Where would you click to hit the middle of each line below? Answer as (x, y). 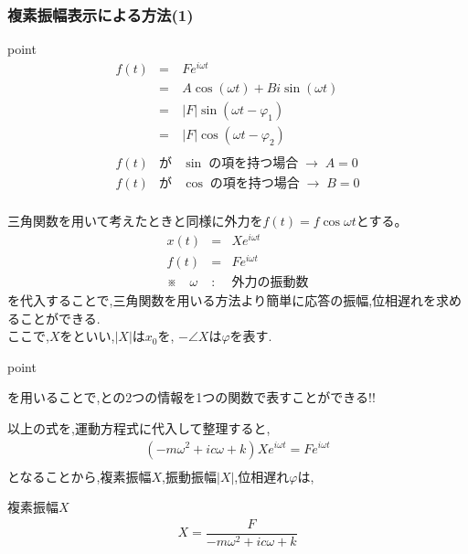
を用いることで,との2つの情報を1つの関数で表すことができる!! (191, 397)
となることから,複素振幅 (80, 476)
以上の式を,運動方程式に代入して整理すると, (139, 427)
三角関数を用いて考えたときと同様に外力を (135, 221)
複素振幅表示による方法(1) (101, 14)
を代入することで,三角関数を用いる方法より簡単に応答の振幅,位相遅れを (222, 299)
